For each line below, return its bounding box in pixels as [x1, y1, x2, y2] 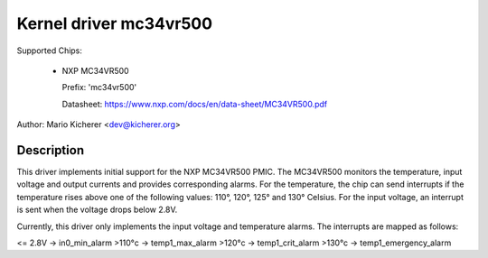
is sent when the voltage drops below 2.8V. [16, 204, 178, 216]
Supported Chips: [16, 45, 83, 56]
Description [16, 143, 85, 158]
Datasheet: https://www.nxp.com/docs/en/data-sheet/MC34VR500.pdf [61, 98, 328, 109]
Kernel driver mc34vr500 [16, 14, 212, 33]
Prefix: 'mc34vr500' [61, 82, 137, 93]
